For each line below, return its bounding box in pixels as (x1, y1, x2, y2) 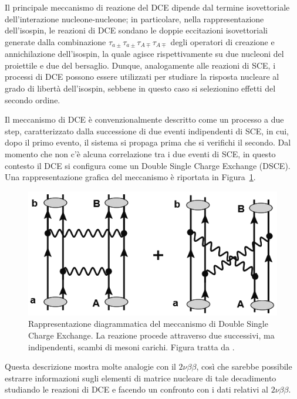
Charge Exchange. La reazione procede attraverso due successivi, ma (28, 329, 275, 341)
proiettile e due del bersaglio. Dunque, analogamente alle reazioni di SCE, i (5, 59, 276, 71)
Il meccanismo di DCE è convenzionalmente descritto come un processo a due (5, 113, 284, 126)
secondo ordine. (5, 93, 60, 106)
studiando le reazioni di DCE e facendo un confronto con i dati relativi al (5, 383, 269, 395)
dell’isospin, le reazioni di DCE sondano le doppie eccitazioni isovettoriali (5, 24, 268, 36)
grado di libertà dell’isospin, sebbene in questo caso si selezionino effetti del (5, 82, 276, 94)
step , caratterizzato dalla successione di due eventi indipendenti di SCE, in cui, (5, 124, 289, 137)
